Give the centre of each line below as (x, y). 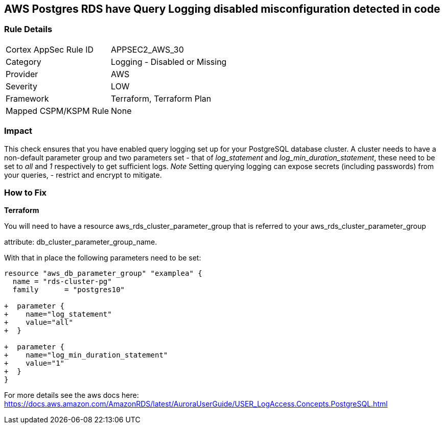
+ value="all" (39, 323)
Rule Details (28, 29)
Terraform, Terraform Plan (161, 98)
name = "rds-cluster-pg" (62, 282)
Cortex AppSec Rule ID (50, 49)
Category (24, 62)
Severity (21, 86)
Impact (18, 131)
